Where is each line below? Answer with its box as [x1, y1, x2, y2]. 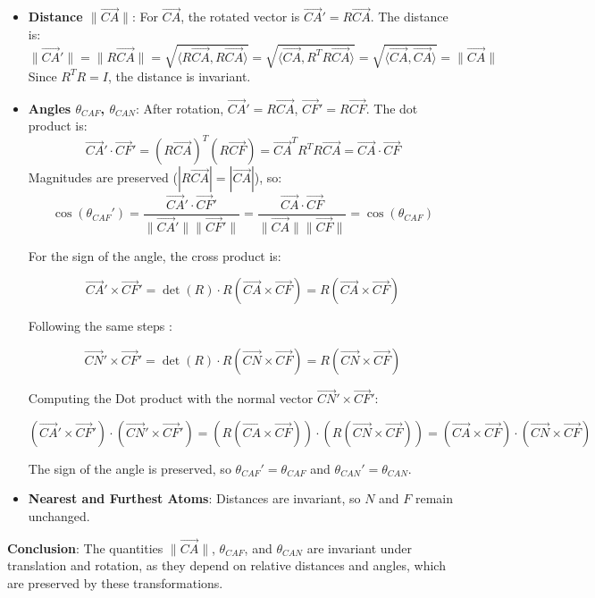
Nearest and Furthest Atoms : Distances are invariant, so [28, 489, 361, 508]
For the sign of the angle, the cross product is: [28, 246, 281, 265]
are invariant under [306, 538, 412, 557]
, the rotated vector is [180, 7, 300, 26]
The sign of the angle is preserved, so [28, 459, 231, 477]
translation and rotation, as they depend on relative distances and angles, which [7, 556, 446, 575]
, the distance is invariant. [107, 66, 251, 85]
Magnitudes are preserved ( [28, 168, 178, 187]
